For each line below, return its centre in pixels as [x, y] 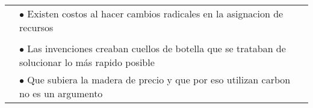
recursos [36, 27]
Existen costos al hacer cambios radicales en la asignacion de [155, 13]
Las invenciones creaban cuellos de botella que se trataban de [156, 48]
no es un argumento [61, 93]
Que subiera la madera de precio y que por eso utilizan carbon [159, 79]
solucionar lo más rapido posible [87, 62]
